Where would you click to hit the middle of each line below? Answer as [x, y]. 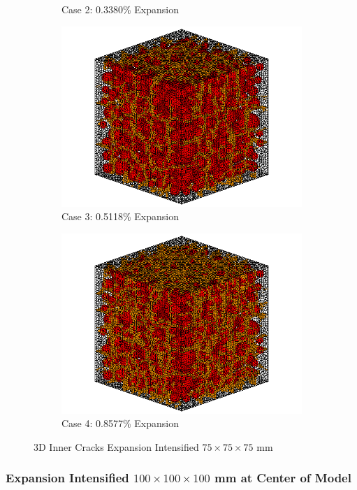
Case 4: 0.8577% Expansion [120, 423]
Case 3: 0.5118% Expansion [120, 216]
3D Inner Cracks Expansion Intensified [116, 446]
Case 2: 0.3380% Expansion [120, 9]
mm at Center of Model [283, 478]
